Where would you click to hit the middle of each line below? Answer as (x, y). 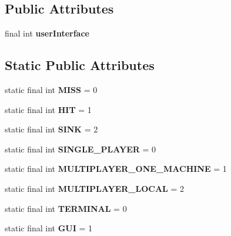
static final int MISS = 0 (51, 89)
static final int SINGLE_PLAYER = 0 (81, 149)
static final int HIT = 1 (48, 109)
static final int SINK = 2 (51, 129)
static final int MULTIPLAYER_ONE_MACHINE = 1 (116, 169)
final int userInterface (47, 33)
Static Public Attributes (80, 65)
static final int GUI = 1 (49, 228)
